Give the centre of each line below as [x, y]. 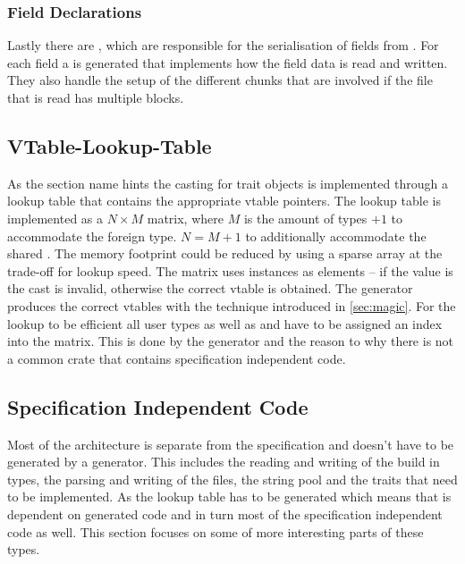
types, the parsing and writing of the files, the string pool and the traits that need [232, 479]
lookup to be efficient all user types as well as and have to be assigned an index [225, 323]
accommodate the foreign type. [92, 236]
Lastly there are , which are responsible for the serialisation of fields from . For [223, 45]
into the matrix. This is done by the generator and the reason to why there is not [231, 341]
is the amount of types [305, 218]
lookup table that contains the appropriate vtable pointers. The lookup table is [224, 201]
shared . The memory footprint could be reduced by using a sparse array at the [225, 253]
